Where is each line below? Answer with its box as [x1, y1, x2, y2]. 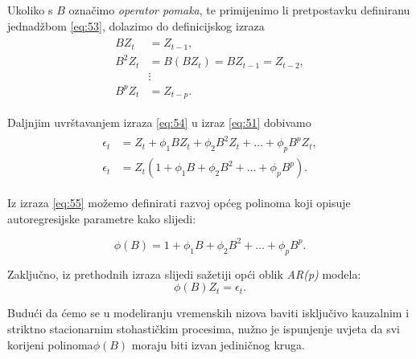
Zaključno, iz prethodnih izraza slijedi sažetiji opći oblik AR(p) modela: [7, 265, 361, 282]
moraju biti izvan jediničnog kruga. [131, 336, 305, 353]
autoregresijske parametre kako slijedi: [7, 210, 196, 226]
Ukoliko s [7, 2, 53, 18]
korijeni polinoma [7, 336, 93, 353]
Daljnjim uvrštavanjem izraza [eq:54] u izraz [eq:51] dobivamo [7, 114, 311, 131]
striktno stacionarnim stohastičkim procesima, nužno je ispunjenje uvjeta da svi [7, 320, 400, 337]
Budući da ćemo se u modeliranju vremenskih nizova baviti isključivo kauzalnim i [7, 304, 410, 321]
